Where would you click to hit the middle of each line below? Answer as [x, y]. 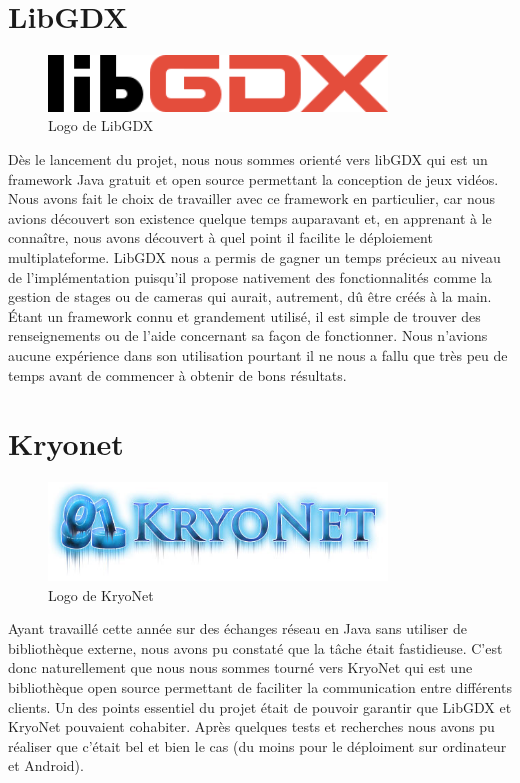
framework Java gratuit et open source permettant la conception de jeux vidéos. [253, 178]
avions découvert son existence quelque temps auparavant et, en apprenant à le [250, 217]
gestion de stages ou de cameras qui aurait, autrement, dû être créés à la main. [250, 296]
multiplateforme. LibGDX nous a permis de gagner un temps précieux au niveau [254, 256]
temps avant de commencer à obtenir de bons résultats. [177, 374]
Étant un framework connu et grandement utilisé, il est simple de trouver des [244, 315]
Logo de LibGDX [101, 125]
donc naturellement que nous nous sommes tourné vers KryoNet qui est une [240, 667]
